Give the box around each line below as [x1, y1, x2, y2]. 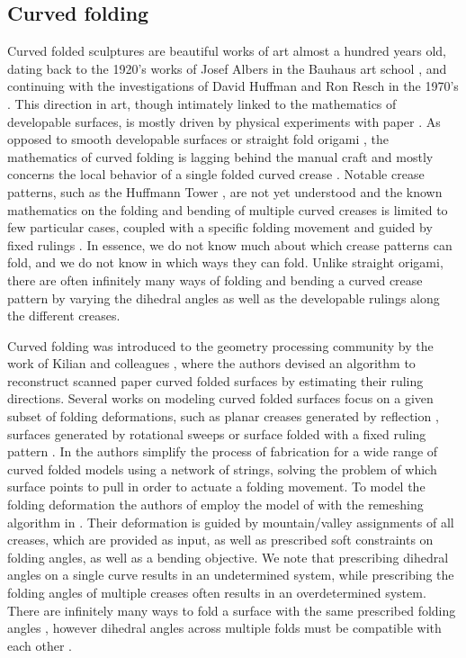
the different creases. [7, 306, 121, 325]
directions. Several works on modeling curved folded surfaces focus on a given [7, 389, 434, 408]
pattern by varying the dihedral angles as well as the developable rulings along [7, 288, 440, 307]
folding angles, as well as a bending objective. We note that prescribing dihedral [7, 547, 449, 566]
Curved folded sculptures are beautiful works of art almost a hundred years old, [7, 41, 446, 60]
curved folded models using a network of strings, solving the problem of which [7, 459, 437, 478]
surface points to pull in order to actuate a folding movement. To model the [7, 477, 426, 496]
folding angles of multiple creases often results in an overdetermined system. [7, 583, 426, 602]
